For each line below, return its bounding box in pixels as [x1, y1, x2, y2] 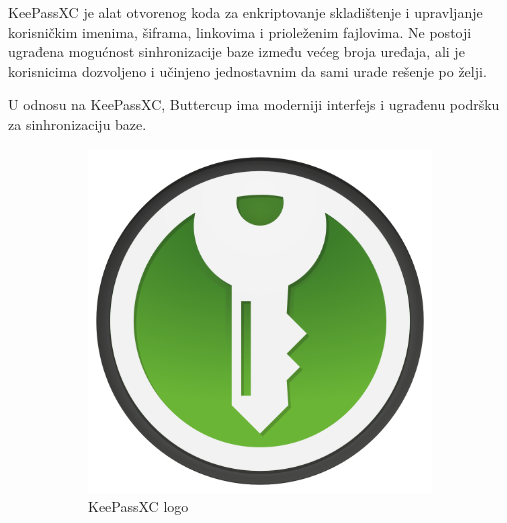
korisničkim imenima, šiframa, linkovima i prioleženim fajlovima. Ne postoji [8, 21, 472, 42]
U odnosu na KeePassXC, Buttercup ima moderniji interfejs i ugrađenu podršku [8, 94, 500, 115]
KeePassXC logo [88, 496, 189, 517]
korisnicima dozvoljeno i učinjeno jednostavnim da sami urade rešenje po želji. [8, 60, 487, 81]
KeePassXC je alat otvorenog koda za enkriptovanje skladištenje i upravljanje [8, 2, 483, 22]
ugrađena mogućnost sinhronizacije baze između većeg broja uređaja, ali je [8, 41, 465, 62]
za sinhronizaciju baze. [8, 113, 147, 134]
